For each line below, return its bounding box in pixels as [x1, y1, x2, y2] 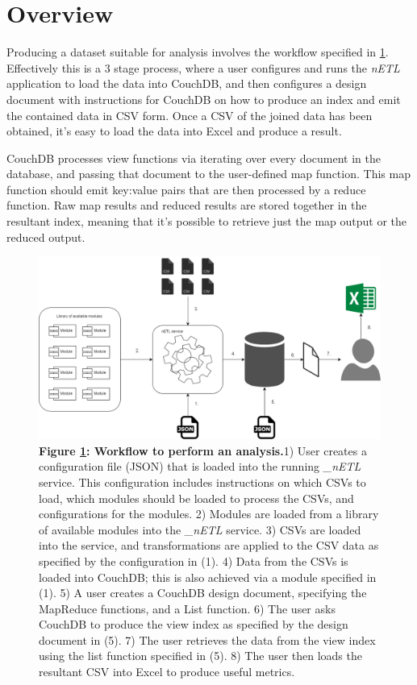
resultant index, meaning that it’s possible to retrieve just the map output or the [6, 213, 407, 230]
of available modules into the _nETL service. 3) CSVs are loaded [39, 521, 361, 538]
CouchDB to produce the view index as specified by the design [39, 616, 348, 633]
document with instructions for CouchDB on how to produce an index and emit [6, 90, 401, 107]
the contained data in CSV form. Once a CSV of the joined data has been [6, 106, 373, 123]
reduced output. [6, 228, 85, 245]
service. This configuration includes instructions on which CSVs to [39, 473, 366, 490]
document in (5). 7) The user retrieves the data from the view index [39, 631, 376, 648]
